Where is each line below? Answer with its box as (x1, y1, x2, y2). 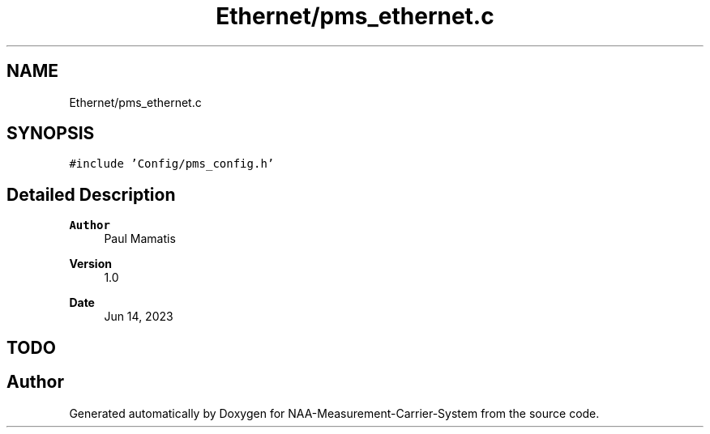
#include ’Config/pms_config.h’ (69, 157, 275, 171)
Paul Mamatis (104, 232, 176, 246)
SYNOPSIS (6, 123, 95, 144)
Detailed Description (6, 184, 176, 205)
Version (69, 257, 112, 271)
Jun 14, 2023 (104, 309, 173, 324)
